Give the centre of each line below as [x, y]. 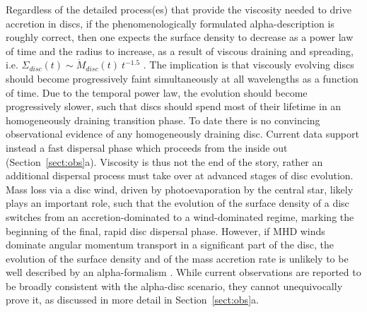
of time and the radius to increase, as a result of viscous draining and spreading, [180, 50]
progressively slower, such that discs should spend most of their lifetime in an [174, 106]
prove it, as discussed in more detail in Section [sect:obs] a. [132, 300]
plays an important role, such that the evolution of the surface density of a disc [177, 203]
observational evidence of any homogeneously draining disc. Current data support [182, 134]
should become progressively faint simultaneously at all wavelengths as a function [182, 78]
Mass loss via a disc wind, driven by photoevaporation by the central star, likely [180, 189]
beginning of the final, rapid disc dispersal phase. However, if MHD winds [165, 230]
